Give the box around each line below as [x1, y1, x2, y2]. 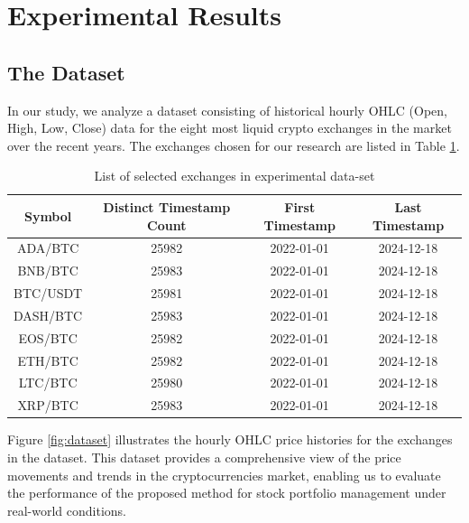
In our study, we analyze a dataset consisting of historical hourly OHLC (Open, [7, 100, 447, 119]
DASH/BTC [14, 305, 83, 324]
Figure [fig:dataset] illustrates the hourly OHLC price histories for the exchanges [7, 430, 453, 449]
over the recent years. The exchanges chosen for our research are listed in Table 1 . [7, 135, 460, 154]
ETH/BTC [17, 350, 78, 369]
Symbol [23, 206, 72, 225]
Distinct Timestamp [103, 197, 231, 216]
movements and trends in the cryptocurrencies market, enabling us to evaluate [7, 465, 441, 484]
